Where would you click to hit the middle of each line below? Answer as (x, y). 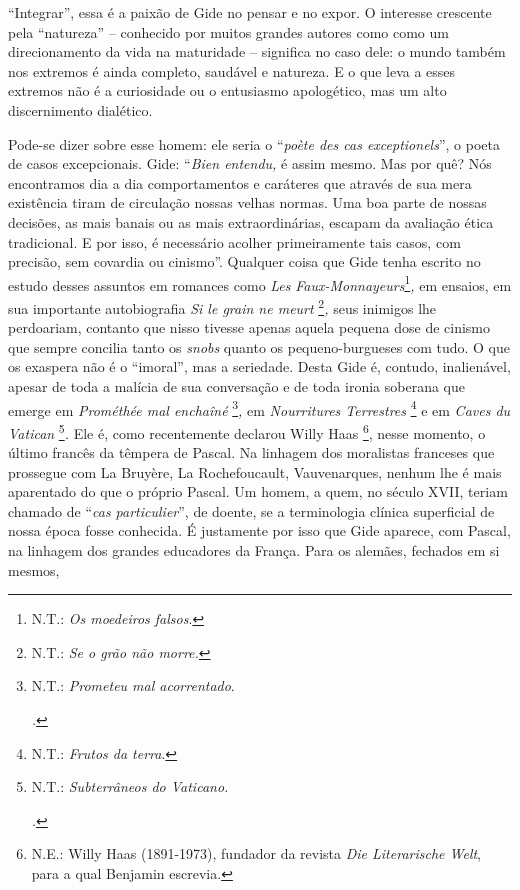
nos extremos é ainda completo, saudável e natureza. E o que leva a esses (232, 70)
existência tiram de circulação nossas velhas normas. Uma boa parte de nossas (247, 202)
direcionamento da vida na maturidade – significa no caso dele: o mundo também (257, 51)
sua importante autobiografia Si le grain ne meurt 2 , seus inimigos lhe (222, 306)
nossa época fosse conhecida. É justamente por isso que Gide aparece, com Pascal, (259, 530)
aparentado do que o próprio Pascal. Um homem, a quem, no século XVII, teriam (258, 491)
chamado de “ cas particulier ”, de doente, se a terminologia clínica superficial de (251, 510)
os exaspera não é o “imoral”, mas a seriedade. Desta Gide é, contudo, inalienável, (259, 366)
